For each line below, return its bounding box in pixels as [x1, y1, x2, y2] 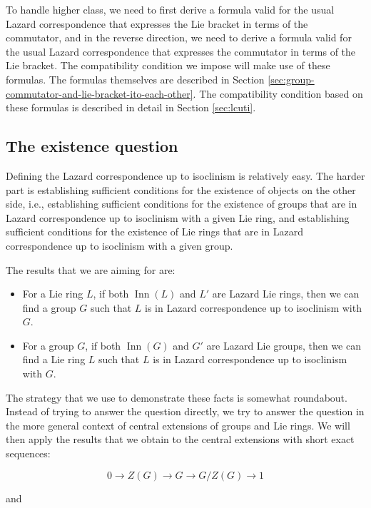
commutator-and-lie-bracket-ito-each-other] [6, 86, 193, 101]
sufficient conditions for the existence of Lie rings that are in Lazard [6, 224, 303, 239]
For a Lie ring [22, 286, 83, 301]
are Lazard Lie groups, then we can [206, 337, 361, 352]
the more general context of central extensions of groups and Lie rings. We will [6, 417, 350, 432]
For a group [22, 337, 74, 352]
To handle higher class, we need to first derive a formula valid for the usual [6, 2, 335, 16]
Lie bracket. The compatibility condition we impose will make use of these [6, 58, 330, 73]
